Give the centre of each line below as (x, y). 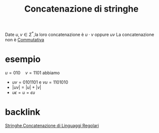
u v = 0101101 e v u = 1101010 (40, 82)
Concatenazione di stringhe (81, 9)
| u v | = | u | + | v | (26, 87)
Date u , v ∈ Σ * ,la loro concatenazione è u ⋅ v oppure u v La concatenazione (79, 34)
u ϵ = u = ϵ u (24, 92)
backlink (23, 112)
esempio (23, 59)
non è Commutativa (25, 39)
